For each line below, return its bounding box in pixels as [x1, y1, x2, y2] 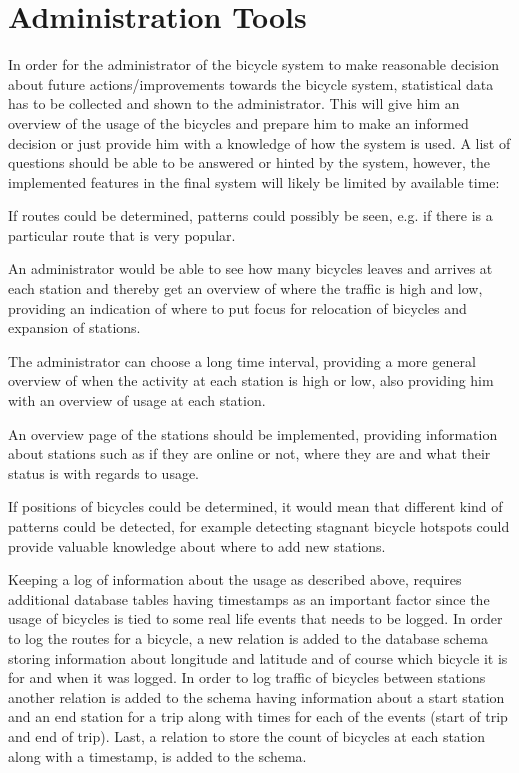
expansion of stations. [8, 317, 141, 338]
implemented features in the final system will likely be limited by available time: [8, 171, 500, 192]
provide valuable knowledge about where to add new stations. [8, 535, 386, 556]
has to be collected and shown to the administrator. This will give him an [8, 93, 460, 114]
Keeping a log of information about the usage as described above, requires [8, 569, 462, 590]
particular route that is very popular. [8, 224, 236, 245]
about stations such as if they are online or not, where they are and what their [8, 443, 491, 464]
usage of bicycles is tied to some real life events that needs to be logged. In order [8, 608, 503, 629]
